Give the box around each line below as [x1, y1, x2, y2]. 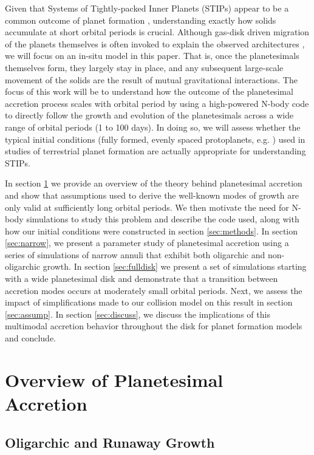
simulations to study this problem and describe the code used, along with [26, 213, 299, 225]
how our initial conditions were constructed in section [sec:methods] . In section [5, 224, 298, 237]
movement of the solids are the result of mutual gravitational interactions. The [5, 73, 298, 86]
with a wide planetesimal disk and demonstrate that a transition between [5, 272, 278, 285]
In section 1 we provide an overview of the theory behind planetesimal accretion [5, 177, 302, 190]
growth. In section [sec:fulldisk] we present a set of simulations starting [43, 260, 307, 273]
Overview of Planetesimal [5, 367, 224, 392]
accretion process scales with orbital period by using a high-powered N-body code [5, 97, 309, 109]
